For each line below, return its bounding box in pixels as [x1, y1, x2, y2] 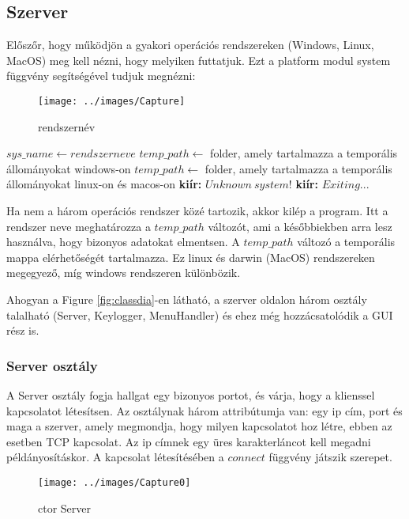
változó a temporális [297, 233, 396, 250]
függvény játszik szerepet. [268, 449, 392, 465]
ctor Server [38, 499, 92, 516]
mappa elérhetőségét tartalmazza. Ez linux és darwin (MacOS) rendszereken [6, 248, 375, 265]
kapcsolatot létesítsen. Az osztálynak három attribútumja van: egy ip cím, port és [6, 402, 403, 419]
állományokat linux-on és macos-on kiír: [6, 176, 202, 192]
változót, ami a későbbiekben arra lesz [208, 218, 392, 234]
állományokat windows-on [6, 160, 131, 176]
